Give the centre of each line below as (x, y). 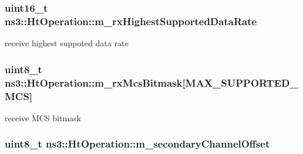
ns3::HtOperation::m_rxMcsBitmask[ (95, 82)
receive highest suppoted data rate (67, 43)
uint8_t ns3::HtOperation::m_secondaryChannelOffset (137, 144)
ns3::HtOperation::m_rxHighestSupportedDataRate (131, 21)
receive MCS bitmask (43, 117)
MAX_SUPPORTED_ (242, 82)
